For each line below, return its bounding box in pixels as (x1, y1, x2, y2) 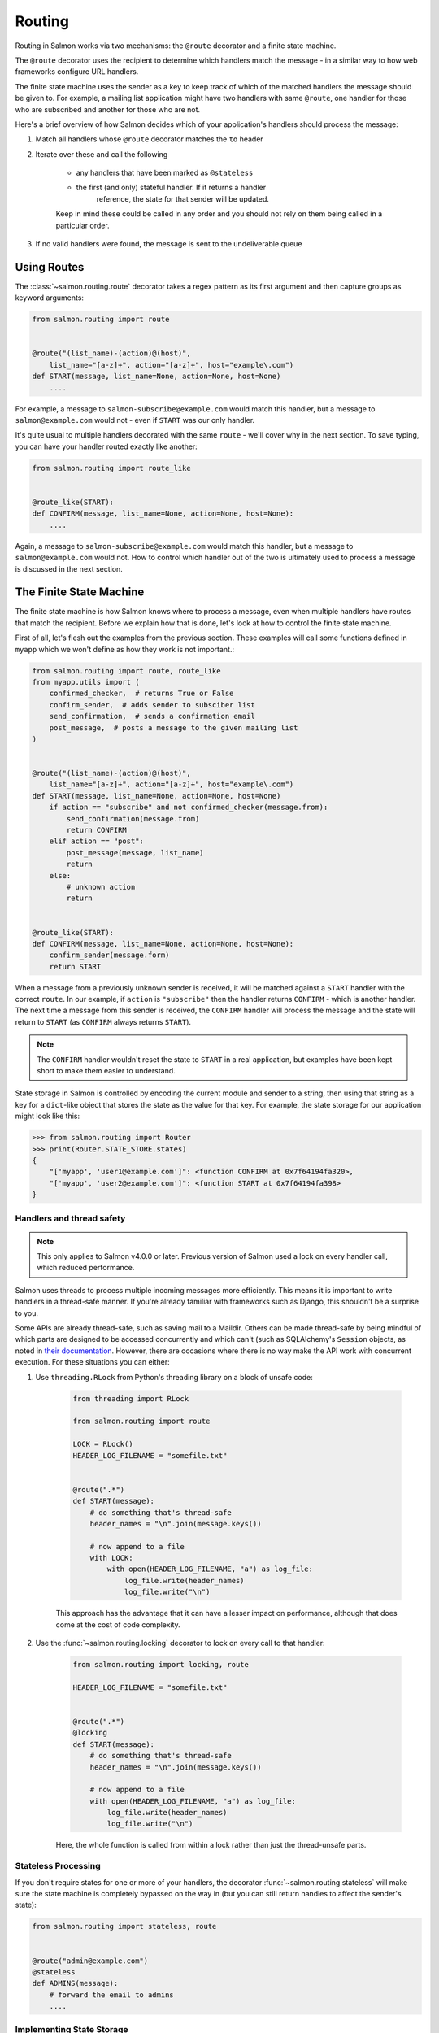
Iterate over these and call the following (35, 149, 168, 159)
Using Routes (15, 260, 85, 274)
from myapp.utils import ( (32, 677, 140, 686)
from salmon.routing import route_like (32, 464, 191, 472)
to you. (15, 1308, 39, 1317)
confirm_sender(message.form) (49, 951, 170, 960)
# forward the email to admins (49, 1990, 174, 2000)
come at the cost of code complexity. (55, 1619, 180, 1630)
